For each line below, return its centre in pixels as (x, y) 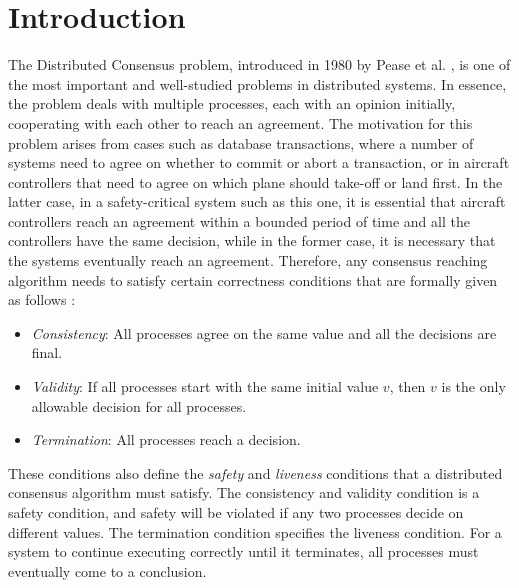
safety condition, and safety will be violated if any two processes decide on (236, 512)
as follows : (42, 299)
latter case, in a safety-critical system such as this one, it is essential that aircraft (257, 201)
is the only (473, 386)
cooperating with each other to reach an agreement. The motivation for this (240, 122)
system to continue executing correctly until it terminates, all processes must (243, 551)
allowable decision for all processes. (139, 405)
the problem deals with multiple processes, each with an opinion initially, (232, 103)
